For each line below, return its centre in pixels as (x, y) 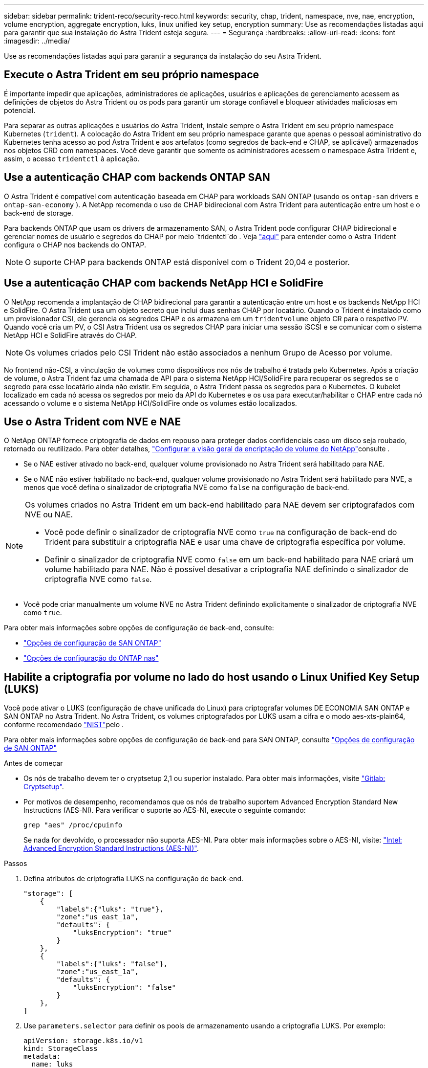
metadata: (42, 1057)
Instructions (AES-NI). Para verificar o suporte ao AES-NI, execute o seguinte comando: (165, 810)
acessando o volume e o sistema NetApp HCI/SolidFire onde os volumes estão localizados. (150, 403)
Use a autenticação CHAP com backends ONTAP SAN (137, 178)
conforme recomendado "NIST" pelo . (64, 725)
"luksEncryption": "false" (124, 988)
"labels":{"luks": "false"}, (112, 964)
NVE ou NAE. (49, 515)
